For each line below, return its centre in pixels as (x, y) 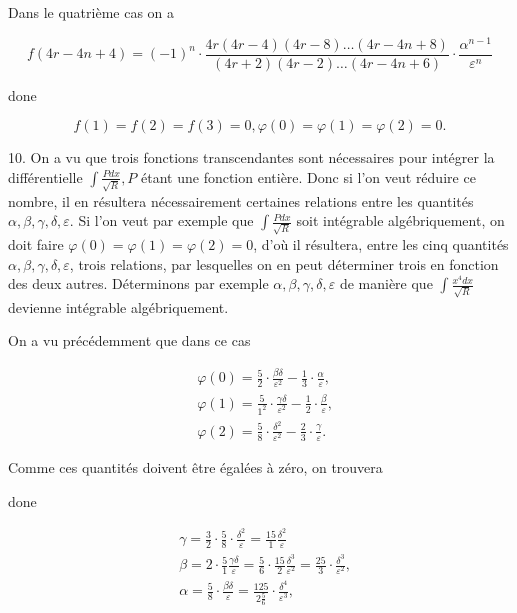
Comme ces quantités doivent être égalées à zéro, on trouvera (195, 466)
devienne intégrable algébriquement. (118, 306)
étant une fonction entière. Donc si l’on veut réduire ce (308, 176)
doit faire (36, 243)
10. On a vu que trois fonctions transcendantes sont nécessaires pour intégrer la (251, 157)
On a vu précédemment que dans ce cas (129, 340)
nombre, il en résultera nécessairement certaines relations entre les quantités (241, 200)
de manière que (386, 283)
